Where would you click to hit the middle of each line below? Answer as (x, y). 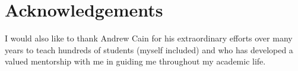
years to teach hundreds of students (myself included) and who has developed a (149, 49)
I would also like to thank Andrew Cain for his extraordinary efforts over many (149, 38)
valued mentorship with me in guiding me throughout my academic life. (135, 61)
